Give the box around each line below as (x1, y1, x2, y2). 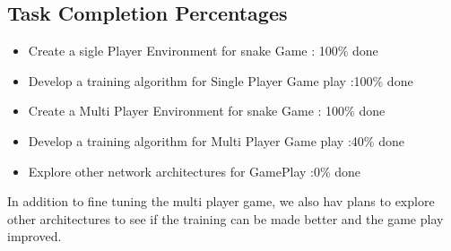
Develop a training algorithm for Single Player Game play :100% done (28, 71, 413, 90)
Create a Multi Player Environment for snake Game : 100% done (28, 101, 386, 120)
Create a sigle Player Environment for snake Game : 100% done (28, 41, 378, 60)
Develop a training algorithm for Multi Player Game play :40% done (28, 131, 404, 150)
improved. (7, 227, 62, 246)
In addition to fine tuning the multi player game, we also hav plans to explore (7, 192, 435, 211)
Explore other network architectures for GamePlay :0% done (28, 161, 361, 180)
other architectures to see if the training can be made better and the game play (7, 209, 444, 228)
